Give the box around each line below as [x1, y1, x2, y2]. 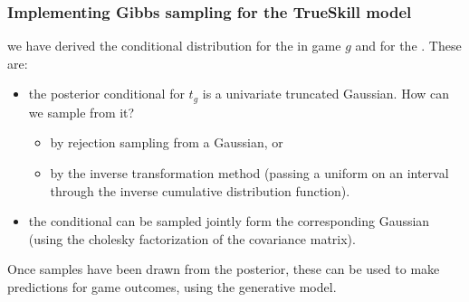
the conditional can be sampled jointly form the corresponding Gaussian [28, 212, 430, 231]
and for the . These [355, 36, 462, 55]
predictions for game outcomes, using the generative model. [7, 278, 337, 297]
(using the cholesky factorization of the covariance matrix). [28, 229, 356, 248]
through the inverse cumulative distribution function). [50, 181, 350, 200]
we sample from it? [28, 102, 135, 121]
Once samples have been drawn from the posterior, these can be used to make [7, 260, 440, 278]
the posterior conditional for [28, 84, 185, 103]
